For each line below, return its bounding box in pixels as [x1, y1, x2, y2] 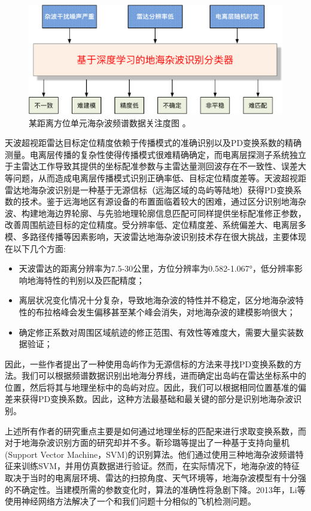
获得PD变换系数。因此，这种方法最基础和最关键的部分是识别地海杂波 [21, 393, 294, 405]
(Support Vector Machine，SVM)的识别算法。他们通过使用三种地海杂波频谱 [5, 448, 295, 460]
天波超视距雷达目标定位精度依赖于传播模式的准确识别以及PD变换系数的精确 [5, 136, 302, 149]
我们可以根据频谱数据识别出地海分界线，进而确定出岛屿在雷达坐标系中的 [21, 369, 306, 382]
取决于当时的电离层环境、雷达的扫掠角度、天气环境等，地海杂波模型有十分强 [5, 472, 306, 484]
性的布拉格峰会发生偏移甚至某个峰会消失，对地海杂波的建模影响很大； [19, 305, 295, 318]
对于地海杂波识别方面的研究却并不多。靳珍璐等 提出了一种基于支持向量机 [5, 436, 289, 449]
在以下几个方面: [5, 242, 66, 254]
